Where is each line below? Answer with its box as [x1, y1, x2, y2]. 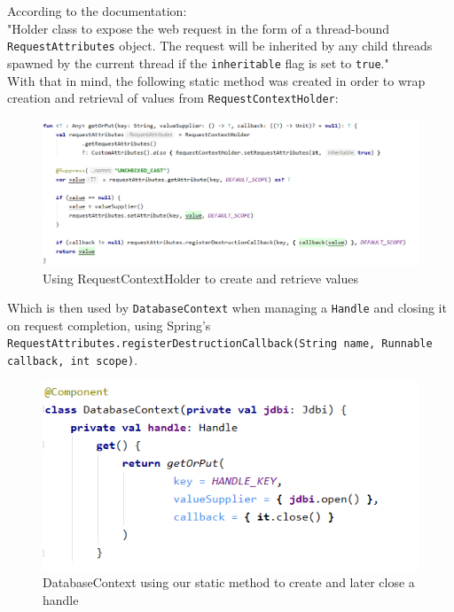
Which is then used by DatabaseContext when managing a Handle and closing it [7, 298, 447, 317]
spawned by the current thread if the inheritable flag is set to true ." [7, 53, 389, 72]
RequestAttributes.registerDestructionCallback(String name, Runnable [7, 337, 433, 351]
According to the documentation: [7, 2, 187, 19]
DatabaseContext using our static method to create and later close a [43, 573, 415, 592]
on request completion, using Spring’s [7, 315, 211, 334]
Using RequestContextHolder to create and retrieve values [43, 268, 358, 287]
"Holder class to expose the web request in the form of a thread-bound [7, 19, 390, 37]
